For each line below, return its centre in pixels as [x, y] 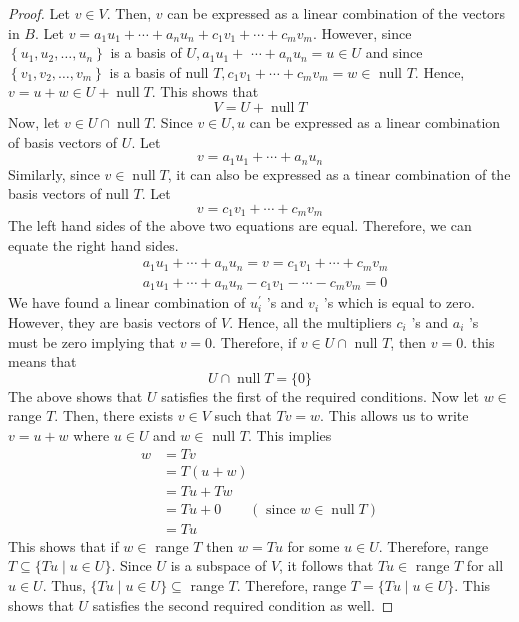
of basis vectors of [63, 141]
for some [313, 545]
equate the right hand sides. [93, 244]
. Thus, [64, 584]
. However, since [362, 32]
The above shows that [75, 395]
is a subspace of [218, 565]
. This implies [289, 434]
